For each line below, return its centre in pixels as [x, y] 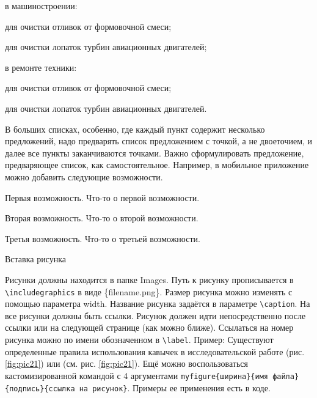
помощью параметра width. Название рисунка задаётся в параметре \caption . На [158, 304]
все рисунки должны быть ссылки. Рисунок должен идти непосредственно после [155, 315]
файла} [286, 376]
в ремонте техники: [41, 67]
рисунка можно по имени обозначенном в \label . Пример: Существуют [139, 339]
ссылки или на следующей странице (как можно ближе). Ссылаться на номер [149, 327]
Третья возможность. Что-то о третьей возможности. [103, 238]
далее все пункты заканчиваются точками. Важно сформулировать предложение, [155, 153]
